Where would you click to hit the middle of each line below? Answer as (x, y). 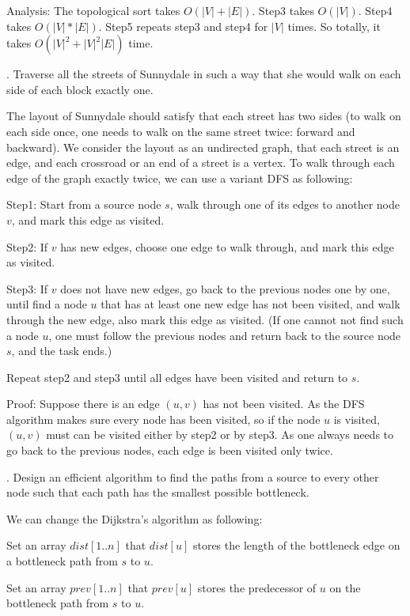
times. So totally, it (334, 26)
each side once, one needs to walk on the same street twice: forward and (181, 131)
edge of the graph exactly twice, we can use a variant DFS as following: (180, 178)
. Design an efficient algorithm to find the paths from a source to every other (193, 476)
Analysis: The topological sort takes (93, 10)
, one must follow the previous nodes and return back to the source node (225, 335)
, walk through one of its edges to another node (285, 204)
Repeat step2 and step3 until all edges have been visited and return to (177, 377)
